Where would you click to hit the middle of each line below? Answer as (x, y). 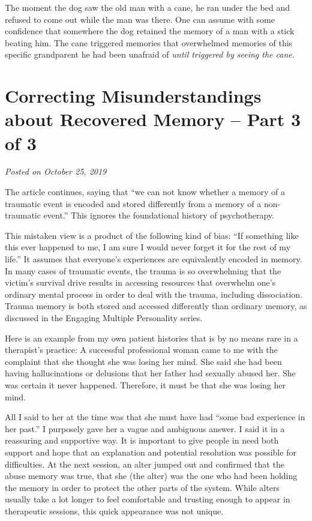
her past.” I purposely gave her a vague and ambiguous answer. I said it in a (145, 428)
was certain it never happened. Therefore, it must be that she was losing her (145, 384)
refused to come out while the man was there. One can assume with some (140, 19)
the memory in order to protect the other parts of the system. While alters (142, 487)
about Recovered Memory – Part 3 (153, 119)
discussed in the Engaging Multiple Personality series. (104, 318)
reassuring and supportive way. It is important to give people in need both (142, 440)
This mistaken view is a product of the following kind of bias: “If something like (152, 235)
